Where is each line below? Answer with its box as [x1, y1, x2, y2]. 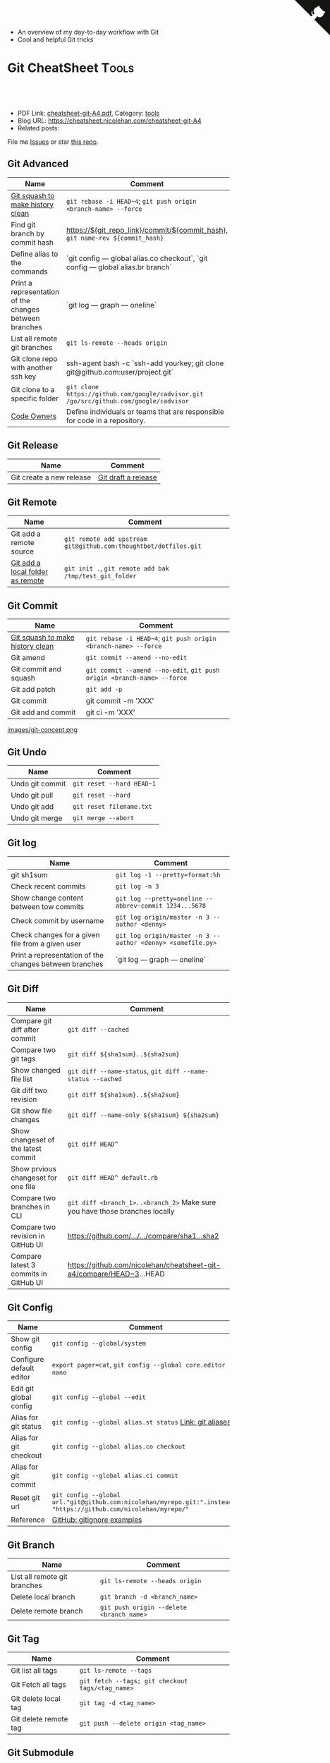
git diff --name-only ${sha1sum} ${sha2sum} [67, 1111, 220, 1119]
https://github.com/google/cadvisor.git [66, 390, 204, 398]
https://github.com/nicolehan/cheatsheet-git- [67, 1259, 221, 1269]
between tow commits [11, 901, 85, 911]
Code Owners [11, 411, 57, 421]
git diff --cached [67, 1025, 129, 1033]
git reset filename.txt [73, 803, 153, 810]
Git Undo [7, 746, 47, 758]
